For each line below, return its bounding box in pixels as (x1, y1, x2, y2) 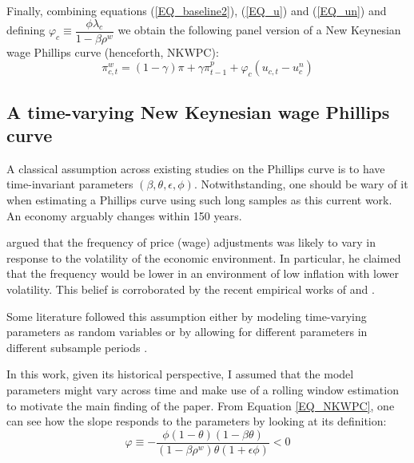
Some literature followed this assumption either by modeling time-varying (6, 307, 367, 324)
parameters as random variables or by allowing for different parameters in (6, 323, 368, 340)
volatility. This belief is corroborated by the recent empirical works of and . (6, 281, 375, 297)
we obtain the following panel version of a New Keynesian (117, 22, 401, 38)
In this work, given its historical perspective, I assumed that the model (6, 366, 354, 382)
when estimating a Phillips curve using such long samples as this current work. (6, 192, 392, 208)
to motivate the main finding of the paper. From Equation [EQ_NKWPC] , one (6, 397, 395, 414)
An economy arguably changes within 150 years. (6, 207, 242, 224)
